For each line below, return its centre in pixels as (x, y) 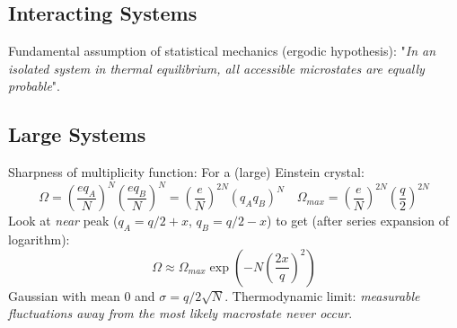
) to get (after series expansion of (358, 221)
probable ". (34, 86)
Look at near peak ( (63, 221)
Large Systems (77, 134)
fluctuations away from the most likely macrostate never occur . (180, 313)
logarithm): (39, 239)
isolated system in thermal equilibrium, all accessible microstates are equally (216, 68)
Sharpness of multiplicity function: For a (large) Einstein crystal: (186, 172)
